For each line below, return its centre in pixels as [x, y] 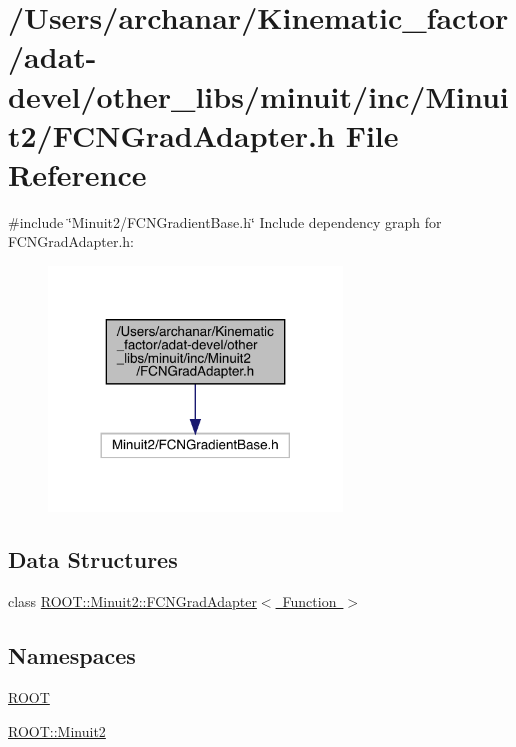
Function [309, 601]
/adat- [52, 56]
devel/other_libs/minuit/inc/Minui [258, 95]
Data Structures [93, 559]
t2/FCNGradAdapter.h [171, 134]
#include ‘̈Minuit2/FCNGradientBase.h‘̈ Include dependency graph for [225, 221]
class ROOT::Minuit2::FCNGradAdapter [132, 601]
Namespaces [72, 655]
